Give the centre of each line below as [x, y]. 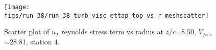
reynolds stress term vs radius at [112, 32]
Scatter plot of [27, 32]
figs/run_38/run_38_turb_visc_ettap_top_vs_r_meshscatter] [106, 15]
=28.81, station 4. [32, 41]
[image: [17, 7]
